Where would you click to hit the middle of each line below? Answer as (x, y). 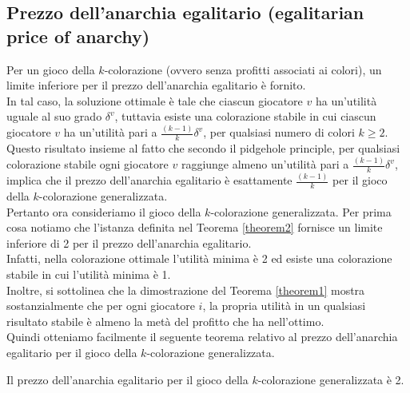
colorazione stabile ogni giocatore (88, 164)
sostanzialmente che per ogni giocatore (101, 306)
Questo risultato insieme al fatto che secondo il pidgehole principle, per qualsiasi (203, 148)
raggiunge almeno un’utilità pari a (265, 164)
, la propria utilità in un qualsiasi (284, 306)
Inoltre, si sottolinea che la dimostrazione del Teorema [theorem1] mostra (186, 290)
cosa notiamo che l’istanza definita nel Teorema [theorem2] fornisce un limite (195, 227)
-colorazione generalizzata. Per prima (301, 211)
